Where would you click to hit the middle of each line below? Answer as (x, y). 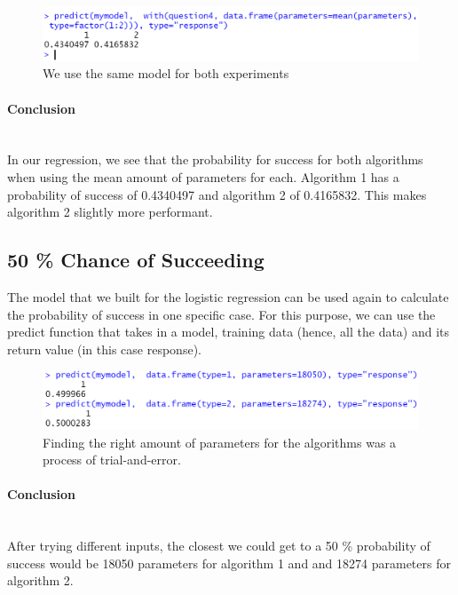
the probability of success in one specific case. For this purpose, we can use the (221, 314)
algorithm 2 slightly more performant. (110, 212)
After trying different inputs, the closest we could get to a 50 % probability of (219, 546)
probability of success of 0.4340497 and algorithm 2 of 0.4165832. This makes (217, 194)
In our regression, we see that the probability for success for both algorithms (215, 159)
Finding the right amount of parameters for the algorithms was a (220, 442)
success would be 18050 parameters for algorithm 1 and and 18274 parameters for (229, 563)
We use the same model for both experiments (166, 73)
